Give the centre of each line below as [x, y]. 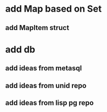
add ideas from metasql [44, 68]
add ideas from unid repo [46, 85]
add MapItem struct [37, 28]
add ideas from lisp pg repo [50, 103]
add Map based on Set [53, 9]
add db [20, 49]
